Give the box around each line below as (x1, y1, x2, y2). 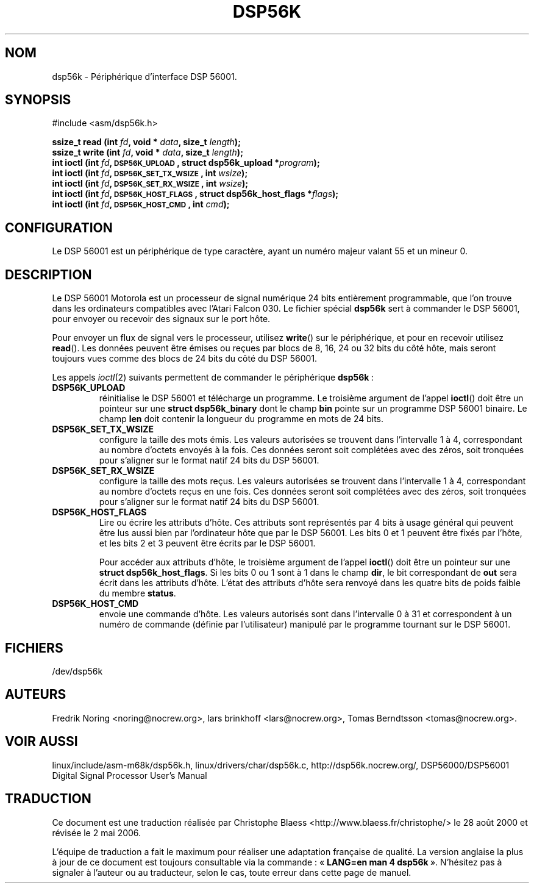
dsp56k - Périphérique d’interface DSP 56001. (52, 71, 237, 82)
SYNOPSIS (5, 92, 71, 108)
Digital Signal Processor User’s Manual (52, 770, 207, 781)
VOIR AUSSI (5, 734, 78, 750)
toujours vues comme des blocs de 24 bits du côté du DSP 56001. (52, 353, 318, 364)
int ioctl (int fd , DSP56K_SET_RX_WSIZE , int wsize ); (52, 178, 249, 189)
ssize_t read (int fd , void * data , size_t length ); (52, 137, 241, 148)
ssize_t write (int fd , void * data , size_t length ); (52, 147, 243, 158)
